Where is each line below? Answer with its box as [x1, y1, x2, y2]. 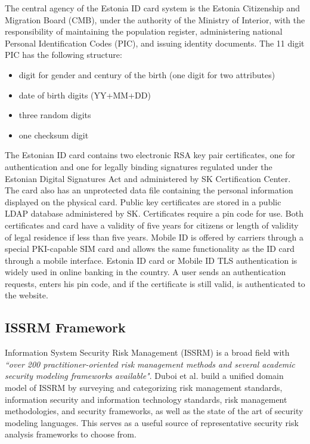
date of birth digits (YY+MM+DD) [18, 88, 151, 101]
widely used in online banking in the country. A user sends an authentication [5, 266, 286, 278]
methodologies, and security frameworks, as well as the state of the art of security [5, 405, 303, 417]
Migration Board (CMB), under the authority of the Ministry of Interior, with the [5, 13, 305, 26]
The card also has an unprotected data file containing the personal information [5, 184, 293, 196]
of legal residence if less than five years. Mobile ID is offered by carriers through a [5, 230, 304, 243]
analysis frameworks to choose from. [5, 428, 137, 440]
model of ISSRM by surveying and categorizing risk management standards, [5, 381, 283, 394]
